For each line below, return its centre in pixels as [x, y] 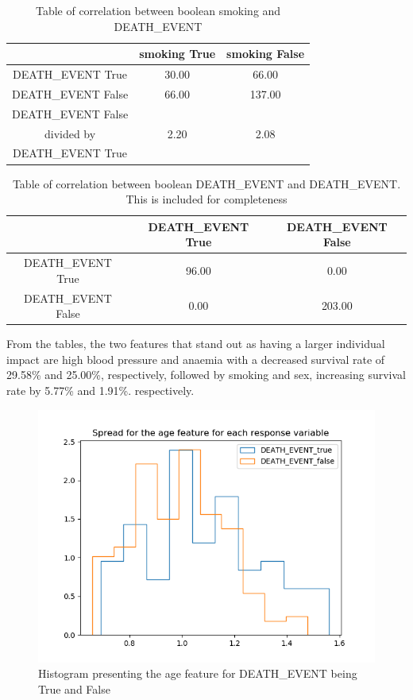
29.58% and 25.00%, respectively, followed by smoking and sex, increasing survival [206, 375]
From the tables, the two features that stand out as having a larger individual [196, 344]
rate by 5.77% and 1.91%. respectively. [100, 391]
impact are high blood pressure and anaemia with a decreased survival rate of [196, 359]
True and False [74, 688]
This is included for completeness [206, 199]
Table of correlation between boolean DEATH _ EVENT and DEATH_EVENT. [206, 183]
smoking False [266, 54]
